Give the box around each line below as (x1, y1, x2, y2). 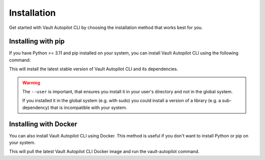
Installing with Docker (9, 120, 78, 128)
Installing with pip (9, 37, 65, 46)
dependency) (22, 105, 50, 110)
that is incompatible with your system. (50, 105, 127, 110)
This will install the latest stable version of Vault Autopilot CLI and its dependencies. (9, 66, 179, 72)
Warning (22, 80, 40, 85)
